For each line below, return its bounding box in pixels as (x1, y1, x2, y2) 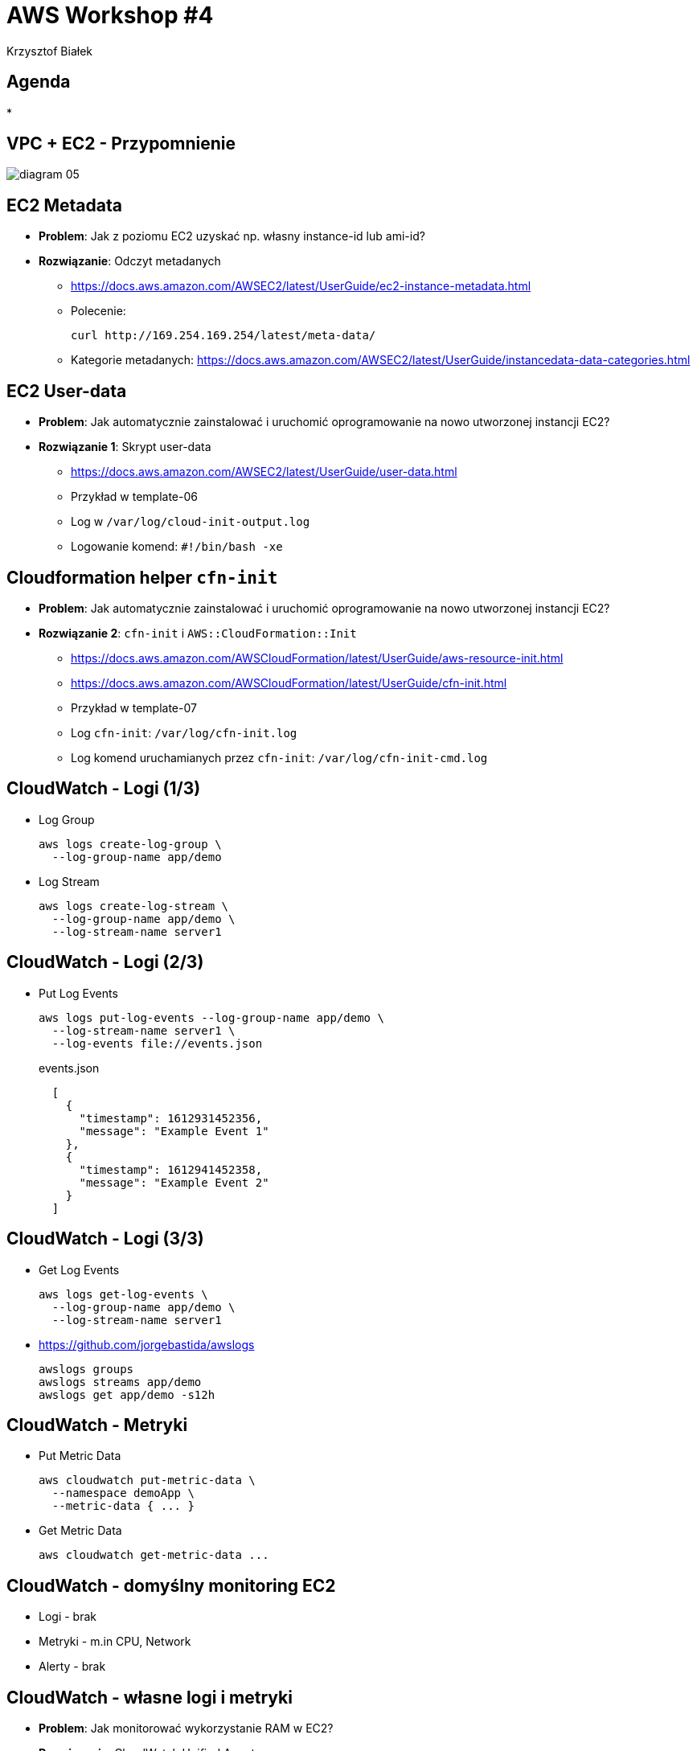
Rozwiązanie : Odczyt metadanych (39, 254, 221, 269)
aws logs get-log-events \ (39, 1287, 208, 1301)
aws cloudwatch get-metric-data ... (39, 1548, 269, 1562)
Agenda (6, 72, 71, 92)
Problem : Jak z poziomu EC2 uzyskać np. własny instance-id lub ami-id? (39, 229, 425, 244)
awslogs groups (39, 1362, 134, 1376)
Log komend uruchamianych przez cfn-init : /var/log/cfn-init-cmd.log (71, 750, 488, 765)
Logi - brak (39, 1610, 96, 1624)
